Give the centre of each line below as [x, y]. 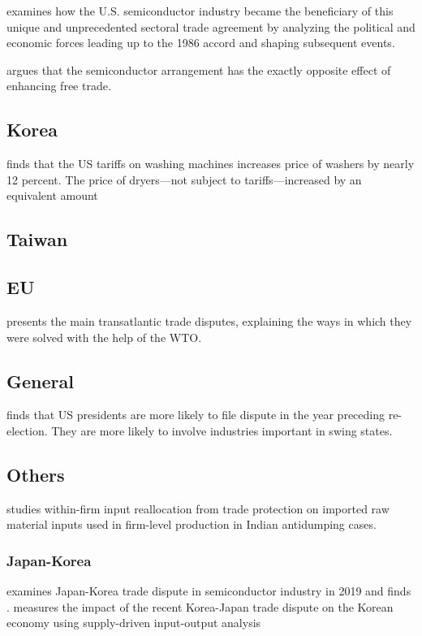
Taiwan [37, 239]
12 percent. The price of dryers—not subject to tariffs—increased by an [184, 179]
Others [36, 474]
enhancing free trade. [59, 86]
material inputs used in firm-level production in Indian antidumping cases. [192, 524]
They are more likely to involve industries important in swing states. [222, 430]
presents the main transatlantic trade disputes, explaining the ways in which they [209, 320]
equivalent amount [52, 195]
